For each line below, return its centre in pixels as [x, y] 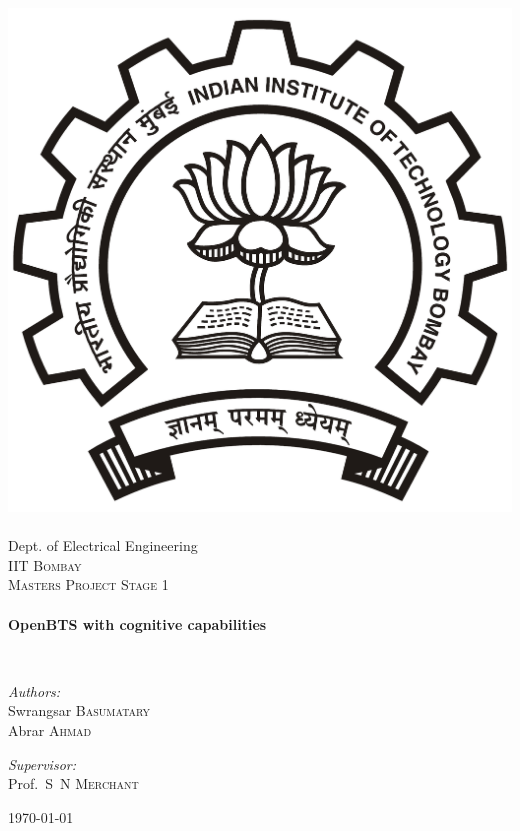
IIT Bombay [45, 564]
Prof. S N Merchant [73, 783]
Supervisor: [42, 763]
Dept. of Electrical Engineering [103, 545]
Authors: [34, 690]
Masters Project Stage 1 [88, 584]
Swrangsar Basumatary [79, 710]
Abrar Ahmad [50, 729]
